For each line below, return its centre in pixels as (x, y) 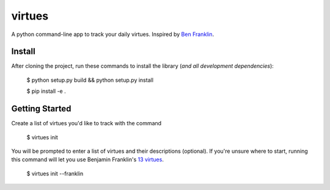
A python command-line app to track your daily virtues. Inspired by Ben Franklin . (113, 34)
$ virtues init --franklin (55, 174)
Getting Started (41, 109)
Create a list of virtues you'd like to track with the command (86, 123)
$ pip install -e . (46, 91)
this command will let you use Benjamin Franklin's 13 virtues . (88, 159)
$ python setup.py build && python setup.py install (90, 80)
